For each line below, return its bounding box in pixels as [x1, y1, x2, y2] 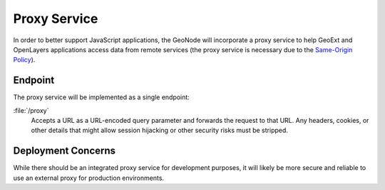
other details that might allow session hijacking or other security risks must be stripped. [31, 126, 289, 135]
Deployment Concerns [13, 145, 116, 157]
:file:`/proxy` [13, 106, 49, 114]
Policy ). [13, 56, 36, 64]
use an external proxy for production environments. [13, 174, 164, 182]
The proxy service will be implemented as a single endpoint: [13, 93, 190, 101]
